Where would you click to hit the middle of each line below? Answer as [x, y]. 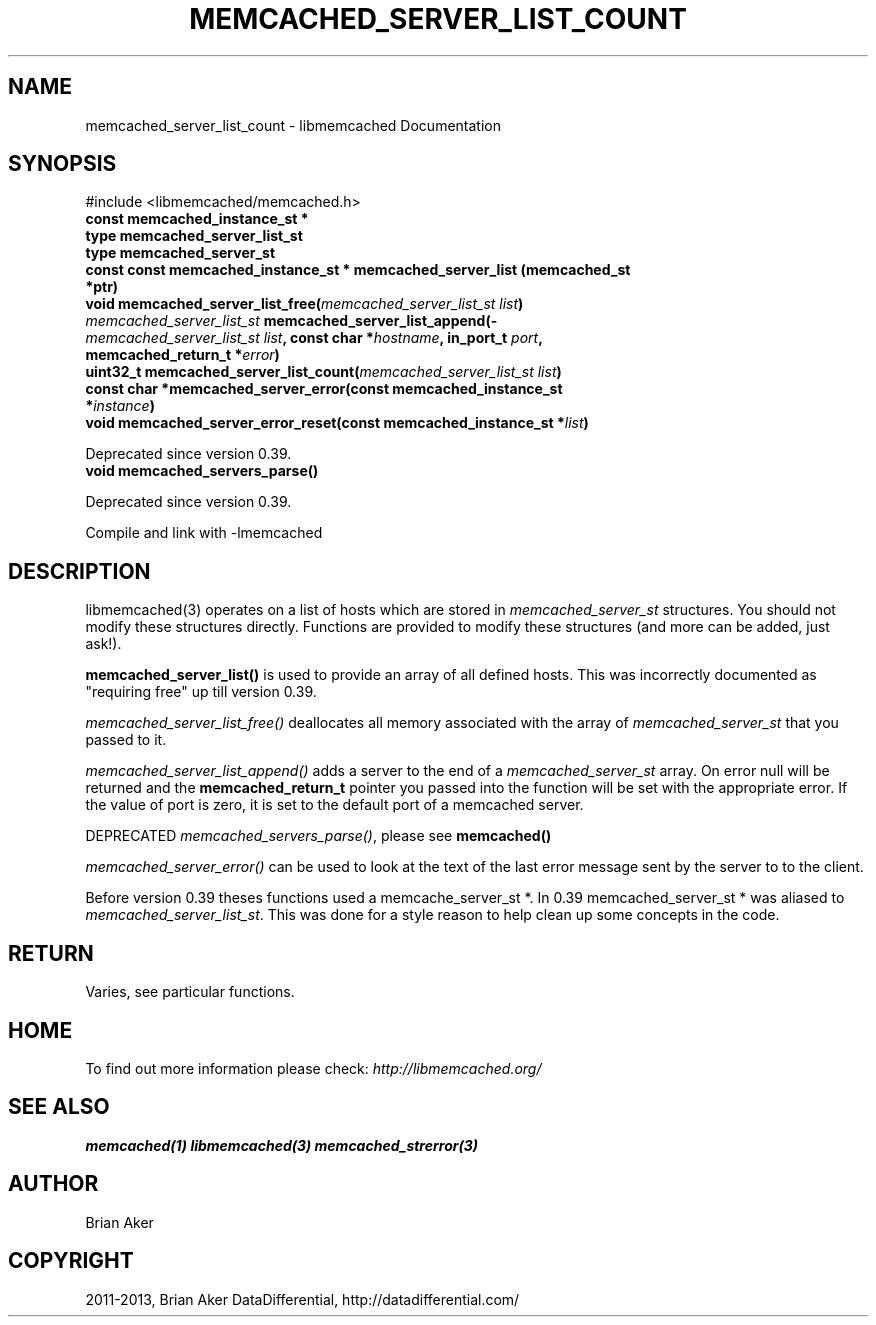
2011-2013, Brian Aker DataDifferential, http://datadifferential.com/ [302, 1299]
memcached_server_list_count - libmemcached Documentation [293, 125]
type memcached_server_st [180, 253]
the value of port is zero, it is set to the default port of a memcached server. [334, 805]
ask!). [103, 644]
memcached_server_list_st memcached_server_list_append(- [291, 321]
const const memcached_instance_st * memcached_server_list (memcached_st [358, 270]
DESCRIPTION [79, 571]
